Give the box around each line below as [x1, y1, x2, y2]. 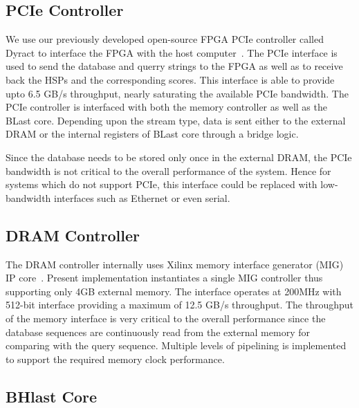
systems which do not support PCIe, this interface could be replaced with [6, 177, 317, 192]
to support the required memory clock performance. [6, 351, 225, 366]
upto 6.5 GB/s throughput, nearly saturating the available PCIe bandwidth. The [6, 86, 349, 100]
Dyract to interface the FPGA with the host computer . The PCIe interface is [6, 45, 338, 59]
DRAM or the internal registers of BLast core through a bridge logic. [6, 127, 299, 141]
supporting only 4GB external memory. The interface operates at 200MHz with [6, 284, 342, 298]
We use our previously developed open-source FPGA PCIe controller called [6, 32, 324, 46]
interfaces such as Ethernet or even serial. [54, 190, 230, 205]
